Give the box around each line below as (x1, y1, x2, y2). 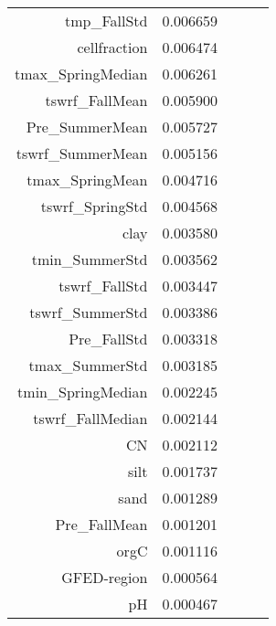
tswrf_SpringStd (40, 196, 148, 217)
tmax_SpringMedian (15, 63, 148, 84)
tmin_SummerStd (31, 249, 148, 270)
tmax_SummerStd (28, 355, 148, 376)
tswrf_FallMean (45, 90, 148, 111)
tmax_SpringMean (27, 169, 148, 190)
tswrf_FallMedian (33, 408, 148, 429)
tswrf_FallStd (58, 275, 148, 296)
